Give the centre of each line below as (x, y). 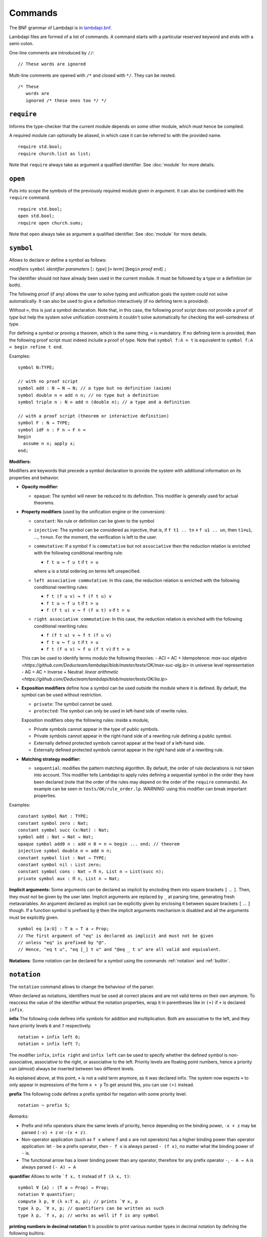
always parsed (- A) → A (49, 1167)
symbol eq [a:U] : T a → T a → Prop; (64, 929)
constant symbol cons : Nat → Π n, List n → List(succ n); (91, 872)
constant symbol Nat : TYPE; (53, 816)
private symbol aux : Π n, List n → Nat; (69, 879)
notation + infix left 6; (49, 1037)
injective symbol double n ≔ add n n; (65, 851)
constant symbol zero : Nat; (53, 823)
